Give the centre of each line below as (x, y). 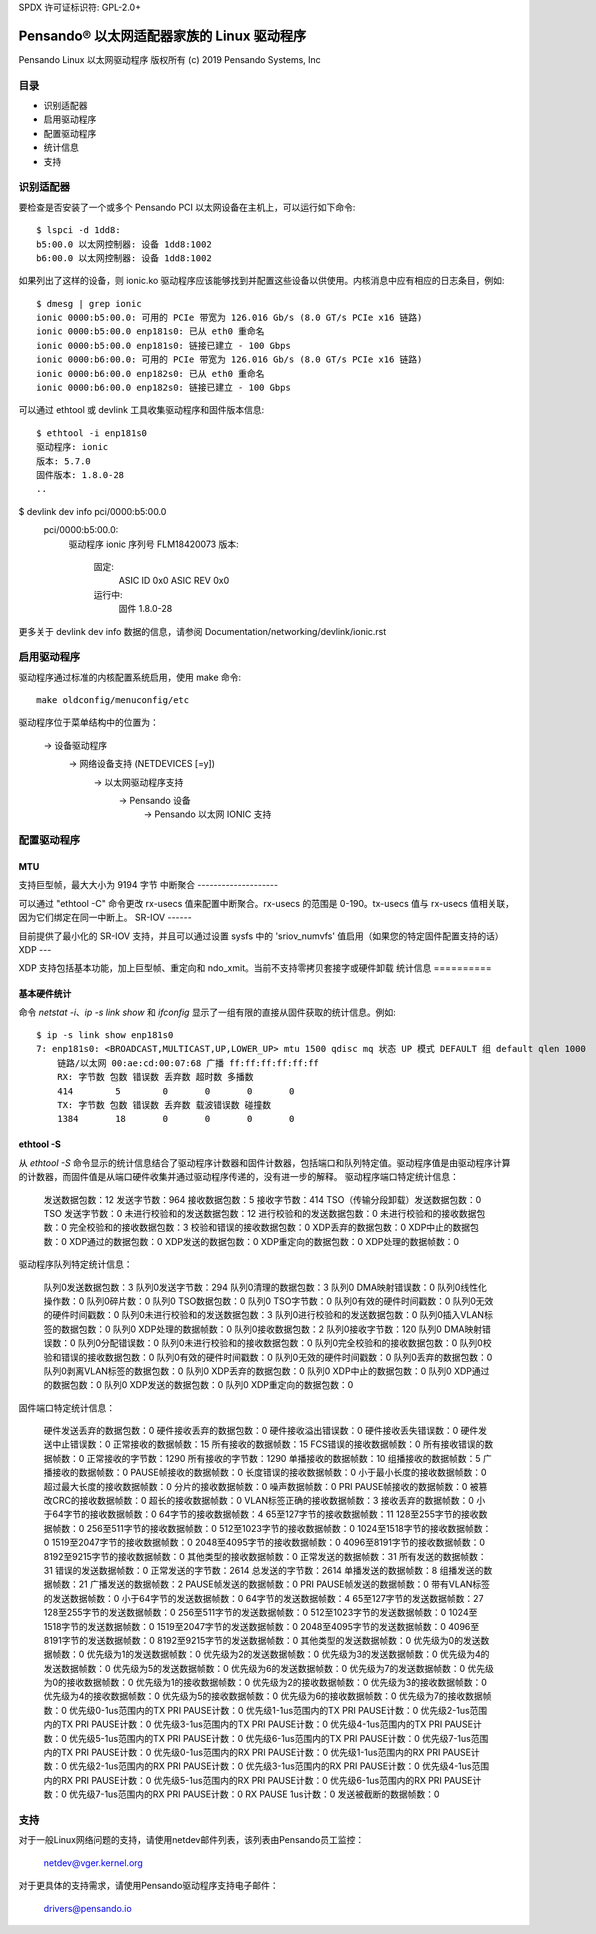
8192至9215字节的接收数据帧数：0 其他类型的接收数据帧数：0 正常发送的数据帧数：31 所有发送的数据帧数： (265, 1556)
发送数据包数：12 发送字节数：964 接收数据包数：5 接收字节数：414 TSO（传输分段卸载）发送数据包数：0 (262, 1199)
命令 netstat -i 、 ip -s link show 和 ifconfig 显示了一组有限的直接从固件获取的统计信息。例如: (207, 1012)
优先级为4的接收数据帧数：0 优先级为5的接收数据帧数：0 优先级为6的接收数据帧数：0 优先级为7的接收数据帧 (267, 1696)
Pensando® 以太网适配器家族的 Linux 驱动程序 (162, 35)
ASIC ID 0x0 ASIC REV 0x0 (174, 581)
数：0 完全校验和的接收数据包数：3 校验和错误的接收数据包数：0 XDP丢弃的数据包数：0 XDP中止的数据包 (261, 1227)
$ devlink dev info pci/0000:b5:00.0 (92, 511)
